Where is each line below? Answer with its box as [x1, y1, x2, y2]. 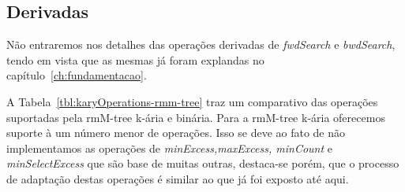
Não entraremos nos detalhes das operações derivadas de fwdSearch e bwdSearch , [6, 36, 396, 53]
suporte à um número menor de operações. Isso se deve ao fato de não [6, 124, 346, 141]
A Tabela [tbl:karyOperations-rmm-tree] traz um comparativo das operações [6, 93, 378, 109]
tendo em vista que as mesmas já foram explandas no [6, 51, 264, 68]
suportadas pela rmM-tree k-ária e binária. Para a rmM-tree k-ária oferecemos [6, 109, 385, 125]
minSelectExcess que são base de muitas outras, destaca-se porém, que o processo [6, 155, 399, 172]
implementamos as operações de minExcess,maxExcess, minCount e [6, 139, 332, 156]
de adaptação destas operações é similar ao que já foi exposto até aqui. [6, 170, 349, 186]
